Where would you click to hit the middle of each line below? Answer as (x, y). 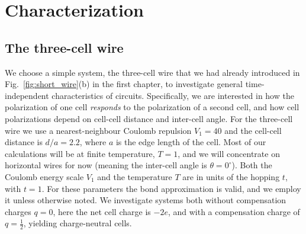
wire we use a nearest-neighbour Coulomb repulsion (98, 130)
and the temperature (135, 176)
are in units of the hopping (231, 176)
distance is (24, 142)
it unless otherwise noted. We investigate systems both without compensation (146, 200)
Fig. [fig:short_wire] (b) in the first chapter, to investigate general (124, 84)
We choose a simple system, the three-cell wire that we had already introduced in (152, 72)
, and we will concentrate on (229, 153)
